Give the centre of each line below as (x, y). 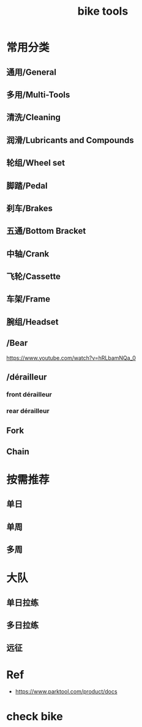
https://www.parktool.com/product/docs (66, 692)
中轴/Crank (28, 254)
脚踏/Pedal (27, 186)
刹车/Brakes (30, 208)
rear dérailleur (28, 411)
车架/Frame (28, 299)
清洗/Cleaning (34, 117)
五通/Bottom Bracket (46, 231)
